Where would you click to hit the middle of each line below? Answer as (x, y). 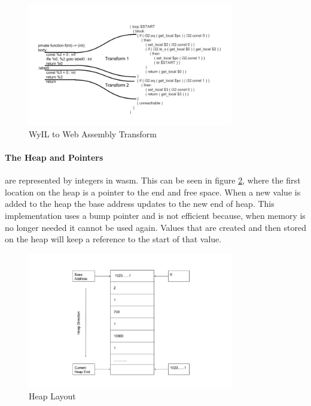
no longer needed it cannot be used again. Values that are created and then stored (155, 227)
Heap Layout (52, 396)
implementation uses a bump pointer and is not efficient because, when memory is (155, 216)
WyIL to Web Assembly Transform (93, 133)
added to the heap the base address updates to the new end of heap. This (140, 204)
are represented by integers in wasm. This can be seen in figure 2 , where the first (153, 180)
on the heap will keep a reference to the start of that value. (113, 239)
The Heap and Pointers (54, 157)
